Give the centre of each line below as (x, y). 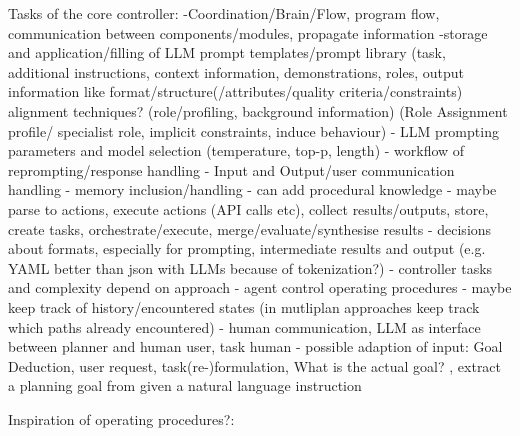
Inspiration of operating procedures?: (121, 418)
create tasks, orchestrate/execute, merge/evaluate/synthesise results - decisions (250, 228)
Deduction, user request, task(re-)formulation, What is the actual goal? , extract (255, 365)
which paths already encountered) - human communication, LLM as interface (244, 326)
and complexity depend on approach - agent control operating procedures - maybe (260, 287)
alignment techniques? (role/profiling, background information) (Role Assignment (258, 110)
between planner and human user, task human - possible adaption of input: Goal (255, 346)
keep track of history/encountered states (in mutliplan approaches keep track (244, 306)
